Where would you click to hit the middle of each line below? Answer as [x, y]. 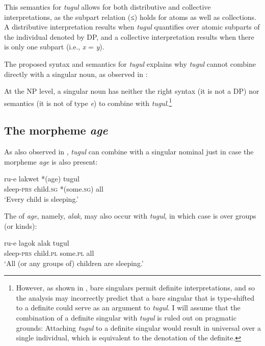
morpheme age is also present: [51, 161]
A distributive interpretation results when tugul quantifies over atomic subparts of [132, 27]
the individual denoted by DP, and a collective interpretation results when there [129, 36]
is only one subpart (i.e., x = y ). [54, 47]
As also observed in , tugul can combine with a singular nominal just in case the [129, 152]
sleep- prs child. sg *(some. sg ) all [54, 188]
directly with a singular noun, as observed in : [76, 74]
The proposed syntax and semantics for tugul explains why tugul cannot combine [130, 63]
